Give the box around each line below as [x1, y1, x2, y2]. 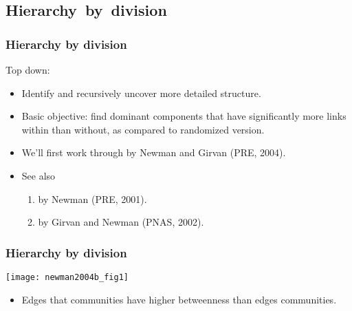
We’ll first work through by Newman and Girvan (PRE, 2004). [21, 145, 286, 160]
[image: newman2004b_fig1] [5, 272, 129, 282]
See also [21, 168, 56, 182]
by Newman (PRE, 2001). [38, 191, 147, 206]
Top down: [5, 63, 50, 76]
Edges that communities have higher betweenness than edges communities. [21, 292, 337, 306]
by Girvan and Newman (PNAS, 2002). [38, 215, 204, 229]
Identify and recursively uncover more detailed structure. [21, 85, 261, 100]
